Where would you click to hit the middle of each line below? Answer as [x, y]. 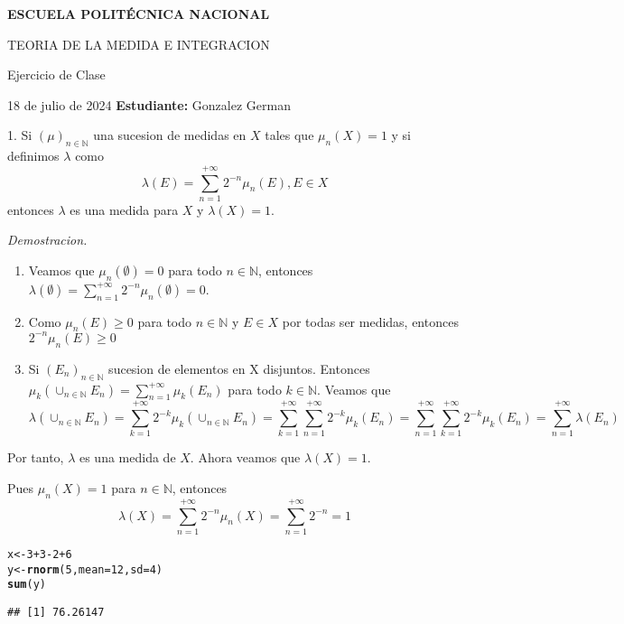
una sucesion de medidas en [170, 135]
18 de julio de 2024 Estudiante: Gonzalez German [149, 104]
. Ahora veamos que [245, 457]
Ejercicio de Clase [56, 75]
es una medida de [127, 457]
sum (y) [27, 585]
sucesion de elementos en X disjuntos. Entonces [239, 368]
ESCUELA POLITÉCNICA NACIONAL [139, 14]
